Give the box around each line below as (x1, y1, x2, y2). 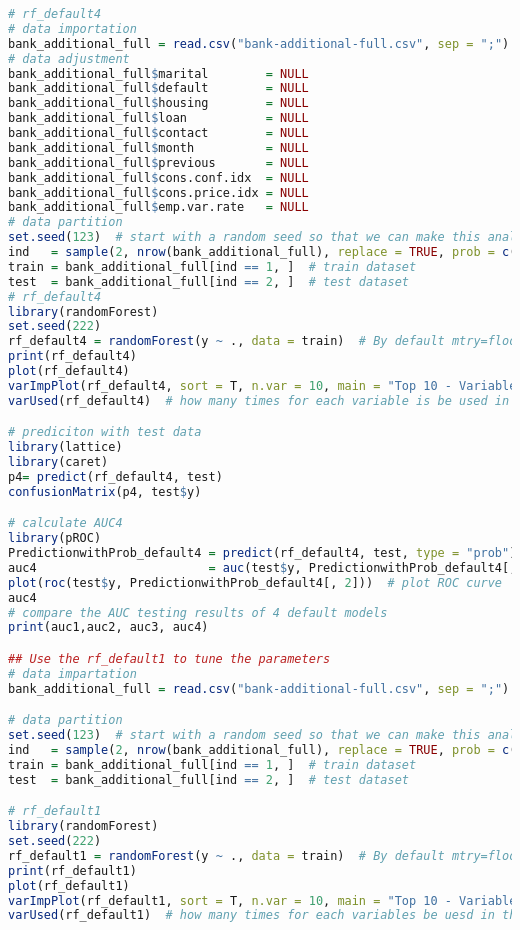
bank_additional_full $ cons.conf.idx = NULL (8, 170, 309, 185)
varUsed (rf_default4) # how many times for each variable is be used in (8, 393, 510, 408)
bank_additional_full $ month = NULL (8, 140, 309, 155)
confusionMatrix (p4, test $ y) (8, 484, 202, 499)
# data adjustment (8, 51, 130, 66)
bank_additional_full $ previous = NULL (8, 155, 309, 170)
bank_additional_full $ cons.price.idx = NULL (8, 185, 309, 200)
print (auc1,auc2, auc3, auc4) (8, 620, 209, 635)
